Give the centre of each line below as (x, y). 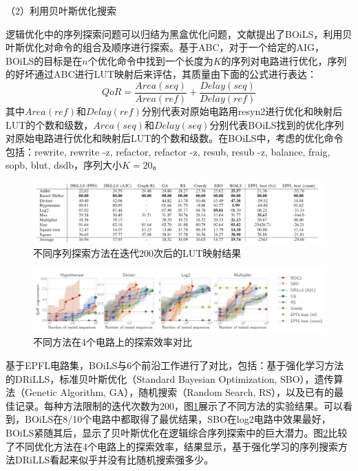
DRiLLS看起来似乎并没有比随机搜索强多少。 (114, 460)
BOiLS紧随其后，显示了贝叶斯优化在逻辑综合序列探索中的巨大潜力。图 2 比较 (177, 432)
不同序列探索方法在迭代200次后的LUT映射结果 (137, 252)
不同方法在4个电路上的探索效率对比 (113, 342)
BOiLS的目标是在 (44, 60)
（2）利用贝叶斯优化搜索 (61, 10)
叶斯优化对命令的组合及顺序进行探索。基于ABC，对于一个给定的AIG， (165, 47)
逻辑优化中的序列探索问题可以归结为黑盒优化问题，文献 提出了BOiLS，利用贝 (179, 33)
